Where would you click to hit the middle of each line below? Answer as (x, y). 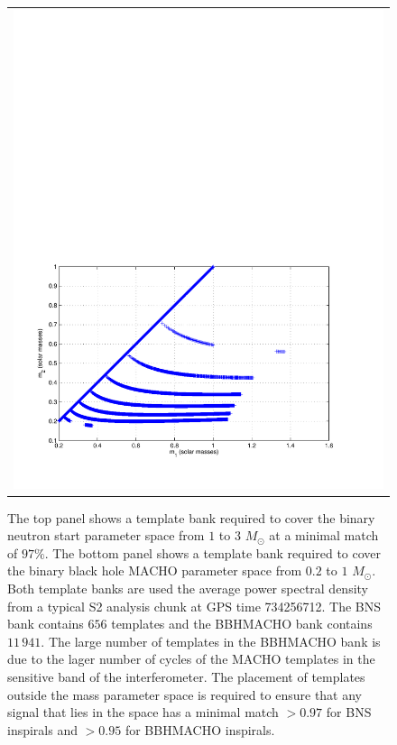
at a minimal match (324, 535)
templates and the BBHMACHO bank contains (242, 624)
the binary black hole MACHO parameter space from (155, 570)
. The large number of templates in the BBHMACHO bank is (211, 641)
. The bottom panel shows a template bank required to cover (213, 552)
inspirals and (42, 729)
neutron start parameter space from (106, 535)
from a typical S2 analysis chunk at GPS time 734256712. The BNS (194, 606)
